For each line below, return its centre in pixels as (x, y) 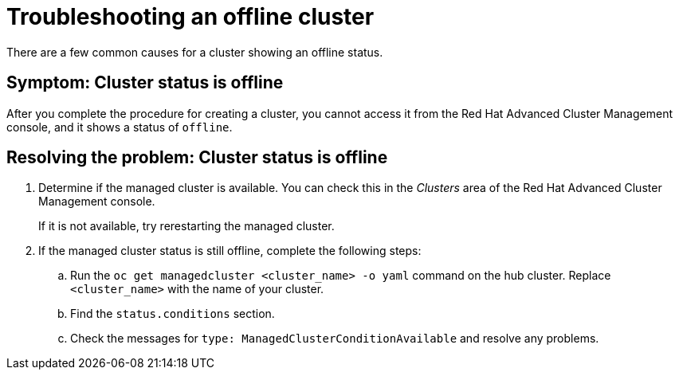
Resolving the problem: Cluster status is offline (197, 158)
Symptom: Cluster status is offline (145, 83)
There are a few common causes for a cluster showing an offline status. (195, 52)
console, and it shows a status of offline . (120, 127)
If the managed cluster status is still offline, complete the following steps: (230, 251)
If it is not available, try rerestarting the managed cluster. (186, 226)
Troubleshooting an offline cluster (190, 17)
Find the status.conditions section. (173, 314)
